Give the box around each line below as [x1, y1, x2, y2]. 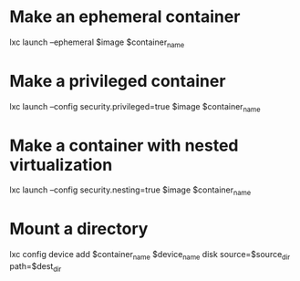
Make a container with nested [9, 135, 239, 156]
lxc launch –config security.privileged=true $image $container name [9, 100, 262, 114]
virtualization [9, 154, 113, 175]
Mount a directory [9, 219, 149, 239]
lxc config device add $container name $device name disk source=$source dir [9, 249, 291, 262]
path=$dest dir [9, 260, 62, 274]
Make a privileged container [9, 70, 226, 91]
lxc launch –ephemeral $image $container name [9, 36, 185, 49]
